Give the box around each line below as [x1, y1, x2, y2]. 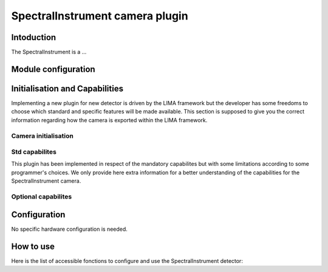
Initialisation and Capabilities [11, 83, 124, 93]
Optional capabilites [11, 192, 72, 201]
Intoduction [11, 32, 56, 42]
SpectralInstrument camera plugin [11, 9, 188, 22]
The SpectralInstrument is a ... [11, 49, 87, 56]
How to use [11, 241, 55, 251]
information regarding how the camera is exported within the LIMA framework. [11, 116, 208, 124]
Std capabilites [11, 148, 57, 156]
